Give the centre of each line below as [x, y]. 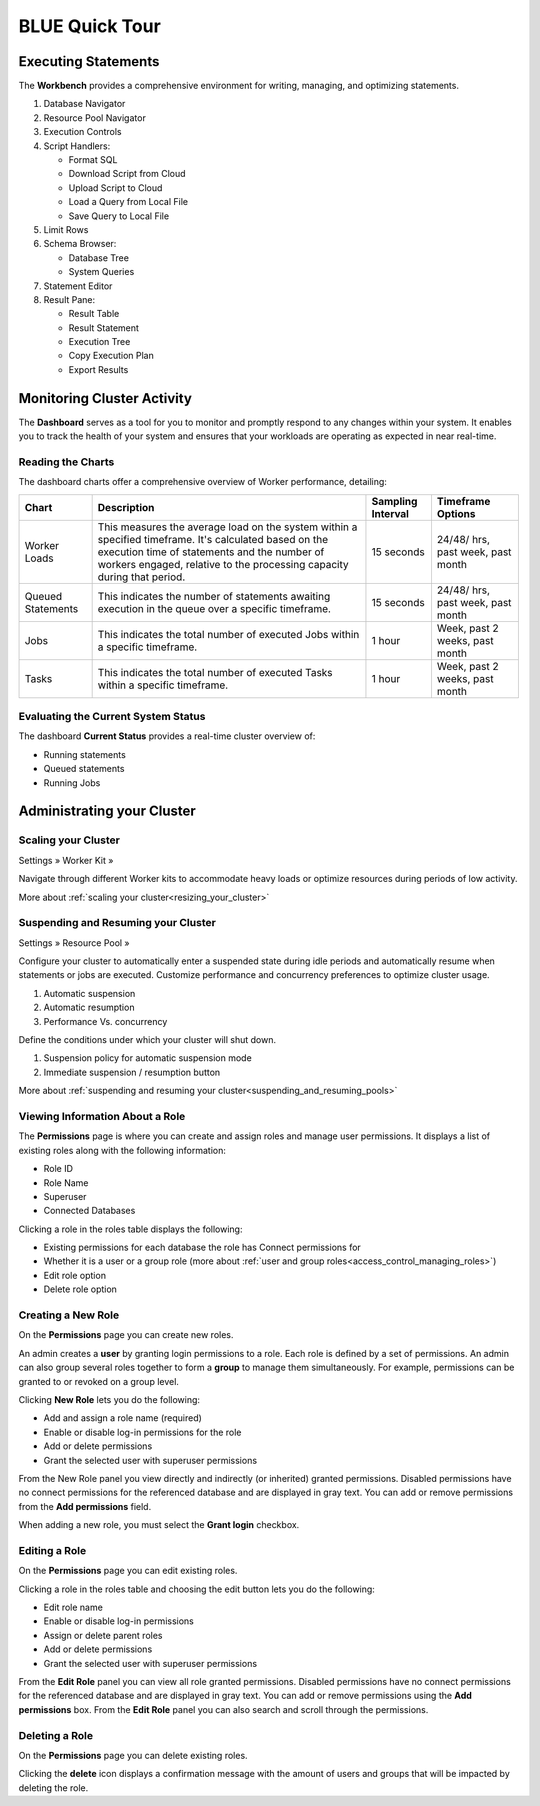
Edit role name [73, 1607]
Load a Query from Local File [128, 202]
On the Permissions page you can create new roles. [126, 1335]
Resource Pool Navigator [95, 117]
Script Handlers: [77, 146]
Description [126, 507]
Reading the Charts [66, 462]
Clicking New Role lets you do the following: [109, 1399]
